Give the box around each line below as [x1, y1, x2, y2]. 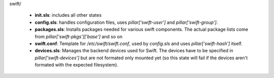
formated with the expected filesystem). [35, 62, 119, 68]
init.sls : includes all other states [35, 12, 102, 18]
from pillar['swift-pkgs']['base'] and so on [35, 33, 123, 40]
